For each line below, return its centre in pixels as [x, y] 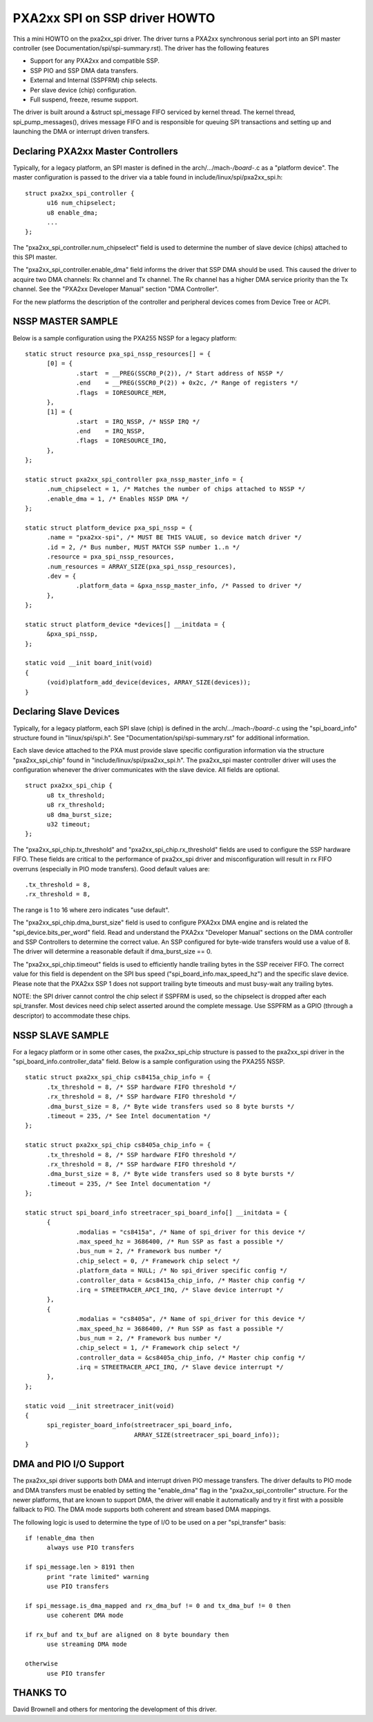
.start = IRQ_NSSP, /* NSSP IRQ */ [138, 422]
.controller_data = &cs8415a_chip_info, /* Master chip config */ [191, 1280]
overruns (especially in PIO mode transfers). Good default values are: [111, 869]
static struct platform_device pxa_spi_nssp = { [109, 528]
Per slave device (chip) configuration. [84, 90]
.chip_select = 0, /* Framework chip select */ [158, 1261]
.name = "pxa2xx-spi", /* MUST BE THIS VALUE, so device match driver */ [174, 538]
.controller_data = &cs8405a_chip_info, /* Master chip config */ [191, 1357]
